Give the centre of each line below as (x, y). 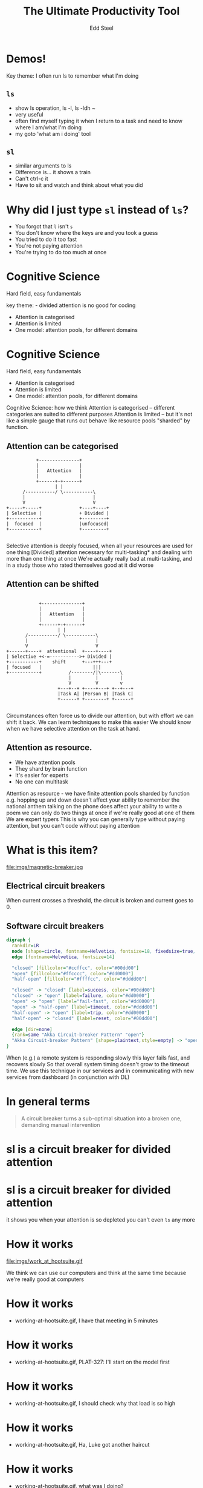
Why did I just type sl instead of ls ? (98, 210)
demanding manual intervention (60, 1124)
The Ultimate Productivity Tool (101, 11)
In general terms (48, 1102)
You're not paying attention (49, 246)
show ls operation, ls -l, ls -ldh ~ (55, 108)
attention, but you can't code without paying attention (73, 825)
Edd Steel (101, 28)
